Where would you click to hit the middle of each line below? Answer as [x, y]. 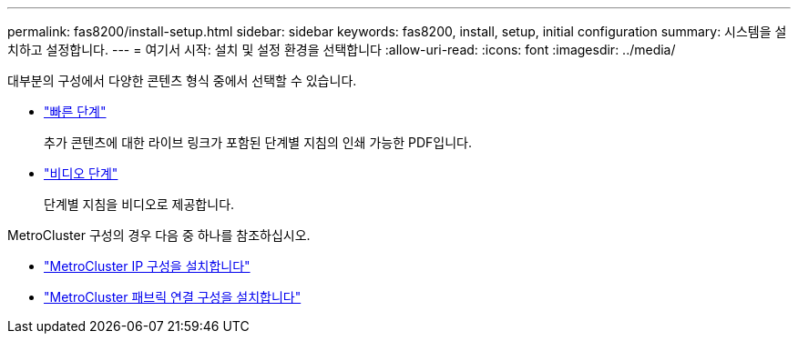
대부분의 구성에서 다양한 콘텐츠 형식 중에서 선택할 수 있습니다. [182, 80]
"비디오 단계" [81, 173]
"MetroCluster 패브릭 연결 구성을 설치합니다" [173, 297]
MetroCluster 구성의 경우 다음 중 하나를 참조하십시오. [159, 235]
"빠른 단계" [75, 111]
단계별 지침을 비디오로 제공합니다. [139, 204]
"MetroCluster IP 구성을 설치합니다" [147, 266]
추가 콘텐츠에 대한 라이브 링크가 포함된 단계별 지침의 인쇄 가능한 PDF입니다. [258, 142]
